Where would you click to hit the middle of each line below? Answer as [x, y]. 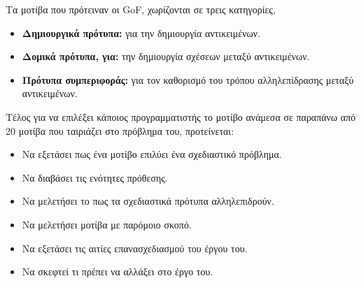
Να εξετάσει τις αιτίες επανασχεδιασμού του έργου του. [135, 248]
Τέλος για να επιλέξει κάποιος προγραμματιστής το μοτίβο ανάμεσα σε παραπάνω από [181, 116]
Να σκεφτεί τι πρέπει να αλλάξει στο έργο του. [118, 271]
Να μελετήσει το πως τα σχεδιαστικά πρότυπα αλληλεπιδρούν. [148, 201]
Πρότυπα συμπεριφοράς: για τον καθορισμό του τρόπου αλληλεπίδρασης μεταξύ [188, 79]
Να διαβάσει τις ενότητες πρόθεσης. [95, 177]
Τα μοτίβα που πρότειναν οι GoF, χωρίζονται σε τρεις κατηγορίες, [141, 9]
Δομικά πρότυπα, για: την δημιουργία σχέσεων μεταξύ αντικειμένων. [166, 56]
